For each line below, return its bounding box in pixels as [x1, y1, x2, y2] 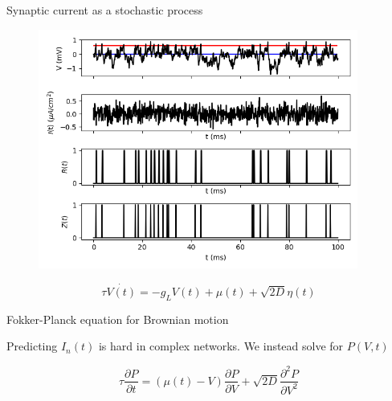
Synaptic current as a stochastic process [6, 2, 203, 18]
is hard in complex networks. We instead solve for [98, 338, 344, 354]
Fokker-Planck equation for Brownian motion [6, 310, 229, 327]
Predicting [6, 338, 58, 354]
